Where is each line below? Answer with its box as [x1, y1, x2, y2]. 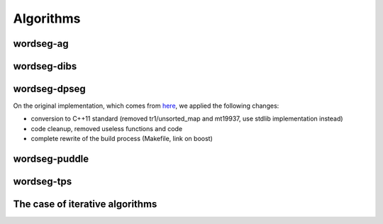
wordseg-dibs [13, 60, 77, 72]
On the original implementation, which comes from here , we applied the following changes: [13, 101, 279, 110]
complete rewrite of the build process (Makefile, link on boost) [30, 135, 213, 143]
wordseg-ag [13, 38, 69, 50]
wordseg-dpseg [13, 83, 87, 95]
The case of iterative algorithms [13, 198, 157, 211]
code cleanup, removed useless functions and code [30, 124, 183, 133]
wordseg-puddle [13, 153, 89, 165]
